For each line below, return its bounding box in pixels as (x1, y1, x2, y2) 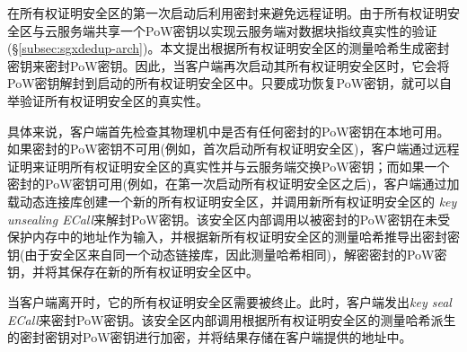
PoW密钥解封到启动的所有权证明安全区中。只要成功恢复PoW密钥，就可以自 (7, 74, 453, 92)
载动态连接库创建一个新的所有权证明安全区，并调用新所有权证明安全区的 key (7, 191, 457, 210)
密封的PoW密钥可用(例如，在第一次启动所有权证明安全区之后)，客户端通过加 (7, 174, 460, 193)
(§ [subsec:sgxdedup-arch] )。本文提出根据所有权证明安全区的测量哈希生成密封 (7, 39, 450, 57)
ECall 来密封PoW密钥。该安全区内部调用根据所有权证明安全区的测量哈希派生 (7, 310, 456, 329)
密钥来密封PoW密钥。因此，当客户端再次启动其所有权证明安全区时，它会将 (7, 56, 450, 75)
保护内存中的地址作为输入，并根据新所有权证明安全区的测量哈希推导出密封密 (7, 227, 460, 246)
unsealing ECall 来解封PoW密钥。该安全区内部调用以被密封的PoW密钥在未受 (7, 209, 451, 228)
